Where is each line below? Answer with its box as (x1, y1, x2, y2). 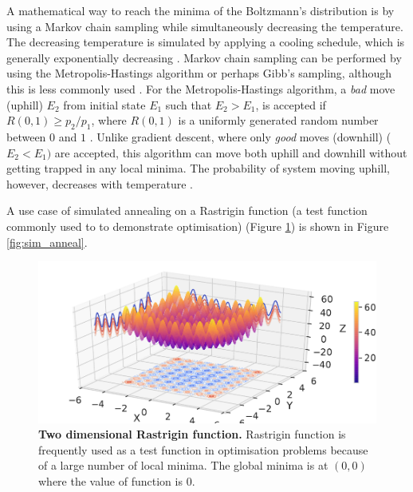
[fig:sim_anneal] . (6, 233, 88, 250)
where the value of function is (38, 472, 183, 489)
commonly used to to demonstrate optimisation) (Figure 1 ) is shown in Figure (6, 217, 389, 234)
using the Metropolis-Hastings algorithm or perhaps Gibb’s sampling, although (6, 65, 392, 81)
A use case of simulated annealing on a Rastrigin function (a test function (6, 202, 368, 219)
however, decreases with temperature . (6, 175, 194, 192)
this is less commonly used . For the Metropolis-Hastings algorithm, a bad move (6, 80, 395, 97)
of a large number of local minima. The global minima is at (38, 457, 328, 474)
